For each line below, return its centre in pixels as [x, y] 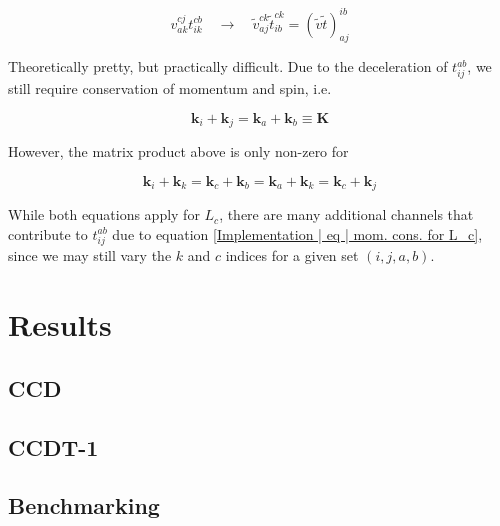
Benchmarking [84, 505]
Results [60, 324]
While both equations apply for [104, 214]
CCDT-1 [53, 446]
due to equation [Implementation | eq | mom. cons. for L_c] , [297, 233]
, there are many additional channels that [346, 214]
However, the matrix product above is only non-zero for [178, 151]
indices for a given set [292, 255]
